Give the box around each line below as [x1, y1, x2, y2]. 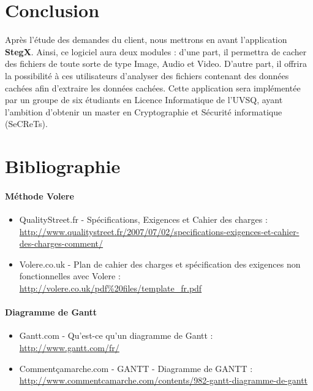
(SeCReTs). [5, 117, 48, 130]
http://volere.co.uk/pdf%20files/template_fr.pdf [19, 282, 202, 295]
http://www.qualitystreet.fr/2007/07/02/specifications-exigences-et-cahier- [19, 225, 300, 238]
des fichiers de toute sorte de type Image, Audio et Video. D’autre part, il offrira [5, 57, 307, 70]
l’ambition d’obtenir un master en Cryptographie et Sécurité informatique [5, 105, 282, 118]
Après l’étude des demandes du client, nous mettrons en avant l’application [5, 33, 287, 46]
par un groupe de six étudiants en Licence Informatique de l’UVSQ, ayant [5, 93, 283, 106]
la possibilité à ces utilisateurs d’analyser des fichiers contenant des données [5, 69, 289, 82]
